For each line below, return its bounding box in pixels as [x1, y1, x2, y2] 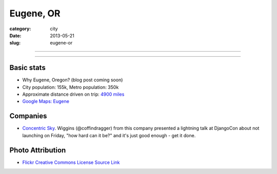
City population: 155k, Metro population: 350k [22, 84, 119, 90]
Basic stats [9, 63, 46, 72]
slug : [9, 40, 21, 46]
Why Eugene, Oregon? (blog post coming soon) [22, 77, 123, 83]
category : [9, 26, 31, 32]
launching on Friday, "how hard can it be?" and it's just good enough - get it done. [22, 132, 196, 138]
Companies [9, 112, 47, 120]
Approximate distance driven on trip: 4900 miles [22, 91, 125, 97]
